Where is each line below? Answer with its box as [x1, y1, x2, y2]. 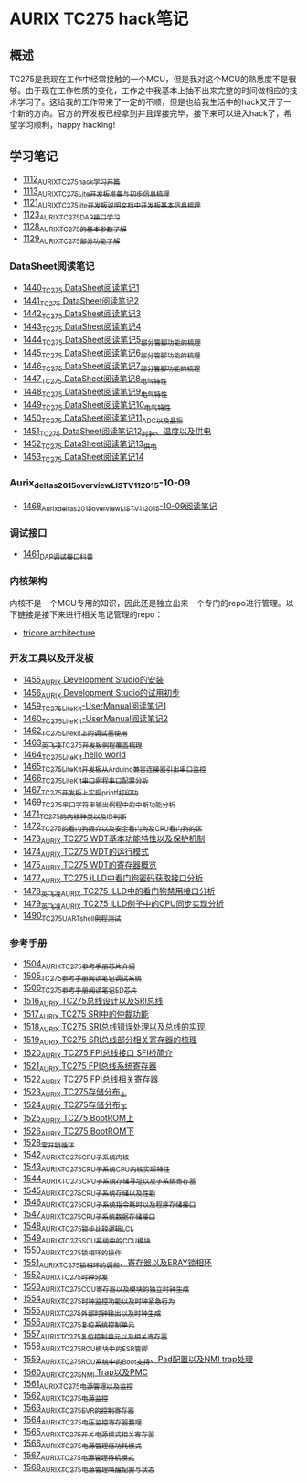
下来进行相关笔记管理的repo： [48, 609, 164, 620]
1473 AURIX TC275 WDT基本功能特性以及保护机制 [22, 833, 206, 847]
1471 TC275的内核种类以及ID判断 [22, 808, 127, 821]
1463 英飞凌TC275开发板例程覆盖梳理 [22, 737, 143, 750]
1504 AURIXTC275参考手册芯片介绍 [22, 958, 135, 972]
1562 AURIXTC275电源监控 [22, 1391, 109, 1403]
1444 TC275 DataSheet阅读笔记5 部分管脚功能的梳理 [22, 335, 201, 347]
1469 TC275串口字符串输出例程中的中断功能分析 [22, 796, 176, 809]
